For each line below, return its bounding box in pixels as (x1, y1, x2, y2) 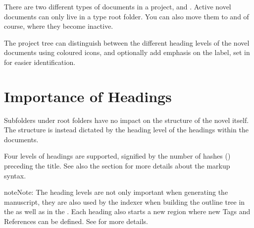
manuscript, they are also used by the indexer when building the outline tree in (4, 196, 245, 207)
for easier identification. (4, 57, 76, 67)
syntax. (4, 170, 26, 180)
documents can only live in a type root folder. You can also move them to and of (4, 11, 249, 21)
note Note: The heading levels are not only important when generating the (4, 187, 228, 197)
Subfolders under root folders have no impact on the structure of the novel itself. (4, 114, 249, 125)
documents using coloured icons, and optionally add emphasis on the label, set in (4, 47, 250, 57)
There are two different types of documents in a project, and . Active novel (4, 1, 231, 11)
